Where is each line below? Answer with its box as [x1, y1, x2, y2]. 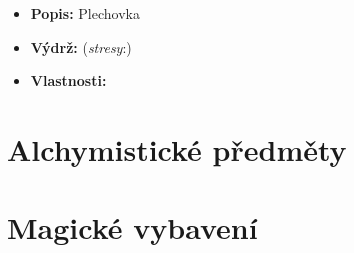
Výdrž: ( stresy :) [30, 36, 132, 57]
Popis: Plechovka [30, 3, 140, 23]
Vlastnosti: [30, 70, 107, 91]
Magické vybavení [7, 207, 258, 248]
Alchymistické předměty [7, 128, 347, 169]
